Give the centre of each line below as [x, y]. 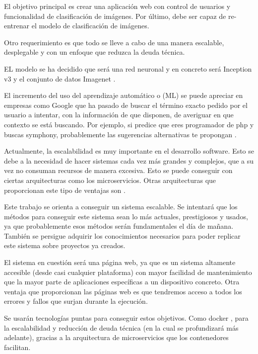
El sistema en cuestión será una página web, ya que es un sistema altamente [120, 262]
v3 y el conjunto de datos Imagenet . [60, 78]
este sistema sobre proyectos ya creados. [65, 245]
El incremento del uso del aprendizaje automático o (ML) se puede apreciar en [124, 95]
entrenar [17, 26]
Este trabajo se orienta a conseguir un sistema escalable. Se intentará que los [121, 207]
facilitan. [17, 347]
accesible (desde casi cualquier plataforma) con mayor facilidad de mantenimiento [128, 272]
